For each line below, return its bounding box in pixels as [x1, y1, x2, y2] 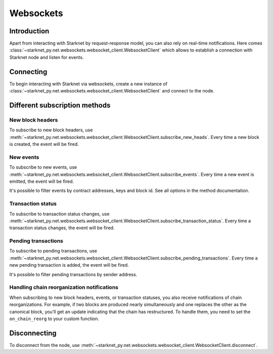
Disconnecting [9, 329, 57, 337]
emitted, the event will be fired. [9, 178, 74, 184]
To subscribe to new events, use [9, 164, 77, 170]
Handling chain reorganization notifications [9, 284, 119, 291]
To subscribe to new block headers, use [9, 127, 93, 133]
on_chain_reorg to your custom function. [9, 316, 100, 322]
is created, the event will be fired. [9, 141, 79, 147]
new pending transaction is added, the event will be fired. [9, 262, 129, 268]
